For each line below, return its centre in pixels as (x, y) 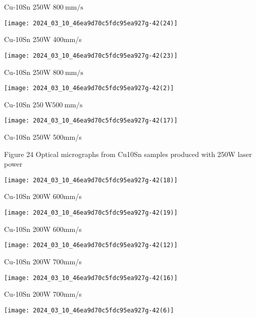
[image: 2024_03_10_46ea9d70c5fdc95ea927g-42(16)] (91, 278)
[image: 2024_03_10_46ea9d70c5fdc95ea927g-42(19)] (91, 213)
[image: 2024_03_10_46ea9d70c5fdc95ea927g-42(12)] (91, 245)
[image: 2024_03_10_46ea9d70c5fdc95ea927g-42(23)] (91, 55)
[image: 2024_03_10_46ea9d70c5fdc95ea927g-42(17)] (91, 121)
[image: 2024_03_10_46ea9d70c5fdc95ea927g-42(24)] (91, 23)
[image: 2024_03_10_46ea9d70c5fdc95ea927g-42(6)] (89, 310)
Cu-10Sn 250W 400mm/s (43, 39)
